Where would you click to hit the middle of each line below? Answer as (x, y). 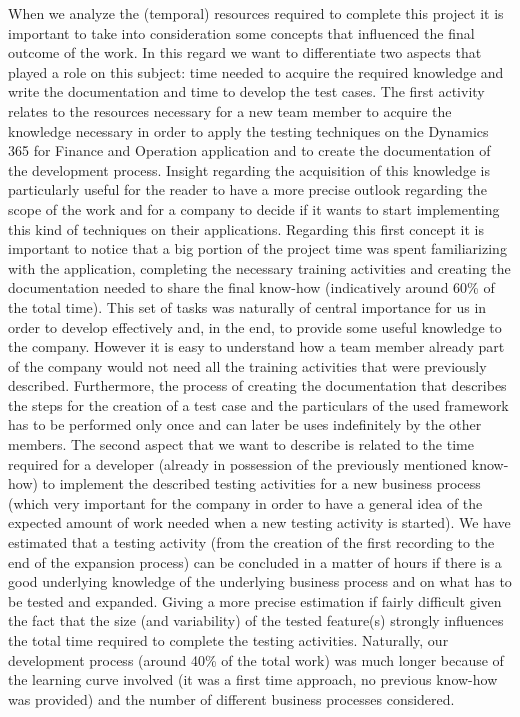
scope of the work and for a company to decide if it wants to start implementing (254, 208)
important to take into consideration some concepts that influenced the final (241, 32)
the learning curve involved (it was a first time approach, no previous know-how (253, 679)
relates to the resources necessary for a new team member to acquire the (230, 110)
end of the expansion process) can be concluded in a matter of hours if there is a (255, 561)
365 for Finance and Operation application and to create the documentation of (249, 150)
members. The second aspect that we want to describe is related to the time (241, 444)
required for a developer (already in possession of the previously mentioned (238, 463)
